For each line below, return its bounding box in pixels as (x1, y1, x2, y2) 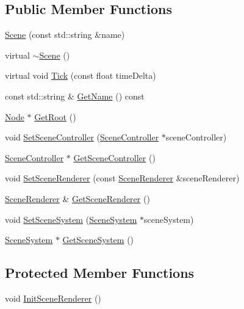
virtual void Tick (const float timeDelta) (5, 69, 156, 82)
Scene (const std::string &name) (5, 28, 125, 41)
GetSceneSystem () (62, 233, 134, 246)
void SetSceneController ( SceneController (5, 131, 159, 144)
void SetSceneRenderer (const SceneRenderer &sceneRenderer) (5, 172, 240, 184)
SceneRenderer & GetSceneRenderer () (5, 192, 150, 205)
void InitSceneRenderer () (5, 291, 101, 304)
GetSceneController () (73, 151, 156, 164)
